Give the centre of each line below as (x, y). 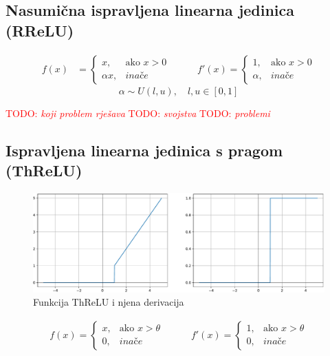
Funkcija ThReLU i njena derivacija (109, 302)
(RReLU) (40, 30)
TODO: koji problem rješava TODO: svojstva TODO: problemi (138, 113)
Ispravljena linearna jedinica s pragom (144, 150)
